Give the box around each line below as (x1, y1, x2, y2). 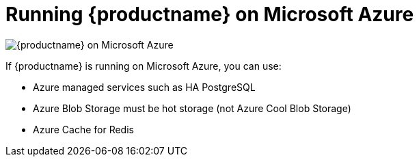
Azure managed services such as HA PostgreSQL (33, 81, 256, 93)
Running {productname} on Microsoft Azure (5, 3, 414, 26)
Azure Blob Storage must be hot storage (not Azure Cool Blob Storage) (33, 102, 351, 114)
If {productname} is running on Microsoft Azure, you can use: (5, 59, 282, 72)
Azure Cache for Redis (33, 123, 134, 135)
